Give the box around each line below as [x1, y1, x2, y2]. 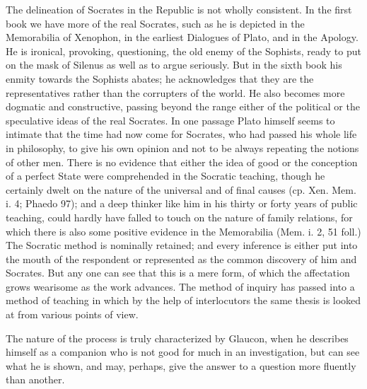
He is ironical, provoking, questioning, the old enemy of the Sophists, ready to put [6, 43, 361, 58]
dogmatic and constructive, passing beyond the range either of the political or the [6, 99, 360, 114]
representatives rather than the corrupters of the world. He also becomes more [6, 85, 345, 100]
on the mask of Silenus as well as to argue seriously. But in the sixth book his [6, 57, 342, 72]
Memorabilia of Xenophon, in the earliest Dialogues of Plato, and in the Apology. [6, 30, 359, 45]
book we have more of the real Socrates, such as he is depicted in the [6, 16, 305, 30]
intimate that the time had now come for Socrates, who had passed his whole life [6, 127, 357, 141]
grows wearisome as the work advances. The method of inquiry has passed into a [6, 279, 355, 294]
